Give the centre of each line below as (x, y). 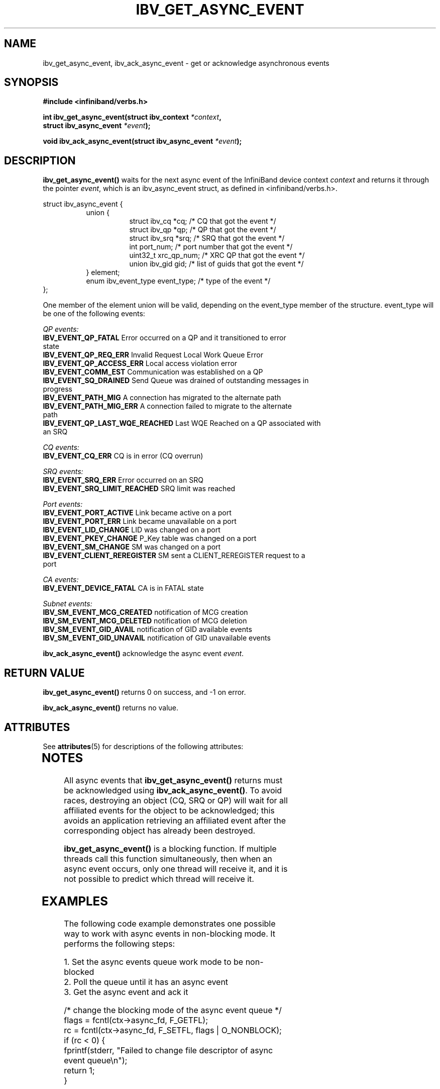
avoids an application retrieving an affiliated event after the (175, 820)
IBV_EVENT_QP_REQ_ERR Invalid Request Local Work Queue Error (153, 355)
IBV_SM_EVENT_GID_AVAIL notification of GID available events (147, 629)
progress (58, 389)
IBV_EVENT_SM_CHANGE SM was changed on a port (132, 547)
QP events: (61, 329)
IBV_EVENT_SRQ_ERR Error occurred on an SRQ (123, 480)
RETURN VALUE (44, 673)
